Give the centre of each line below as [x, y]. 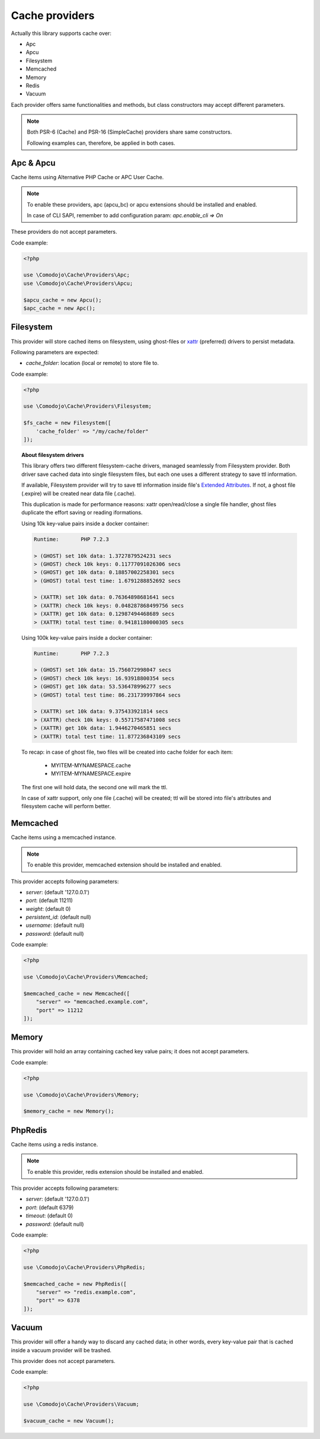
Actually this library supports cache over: [61, 33]
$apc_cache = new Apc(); [60, 308]
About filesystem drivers [53, 455]
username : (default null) [55, 925]
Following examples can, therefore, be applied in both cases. [101, 143]
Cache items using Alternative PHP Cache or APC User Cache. [87, 177]
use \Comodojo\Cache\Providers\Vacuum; [81, 1404]
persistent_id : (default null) [58, 917]
